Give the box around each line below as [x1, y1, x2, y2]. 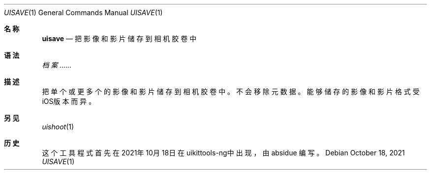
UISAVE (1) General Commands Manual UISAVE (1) [4, 8, 163, 17]
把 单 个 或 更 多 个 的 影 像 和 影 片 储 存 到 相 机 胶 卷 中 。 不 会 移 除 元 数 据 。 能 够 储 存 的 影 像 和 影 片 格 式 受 [42, 87, 420, 96]
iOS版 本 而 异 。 [42, 97, 96, 105]
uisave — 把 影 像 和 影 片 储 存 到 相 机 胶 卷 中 [42, 34, 197, 43]
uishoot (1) [42, 123, 74, 131]
